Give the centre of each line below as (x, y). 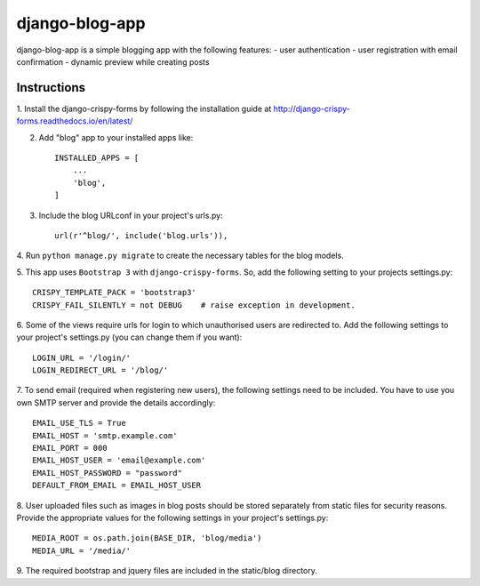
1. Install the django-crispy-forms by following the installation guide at (144, 108)
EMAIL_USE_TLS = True (79, 423)
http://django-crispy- (312, 108)
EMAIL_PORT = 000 (70, 448)
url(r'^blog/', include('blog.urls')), (141, 235)
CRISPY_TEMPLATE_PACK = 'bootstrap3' (115, 293)
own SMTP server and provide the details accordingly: (116, 402)
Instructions (51, 88)
